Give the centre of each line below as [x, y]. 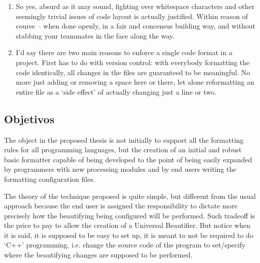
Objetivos [29, 118]
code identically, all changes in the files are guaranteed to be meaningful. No [133, 72]
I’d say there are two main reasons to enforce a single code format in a [124, 52]
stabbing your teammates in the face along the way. [95, 35]
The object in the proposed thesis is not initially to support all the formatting [124, 140]
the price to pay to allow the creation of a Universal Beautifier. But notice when [127, 225]
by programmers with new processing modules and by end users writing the [120, 169]
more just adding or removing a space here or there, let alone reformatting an [135, 82]
